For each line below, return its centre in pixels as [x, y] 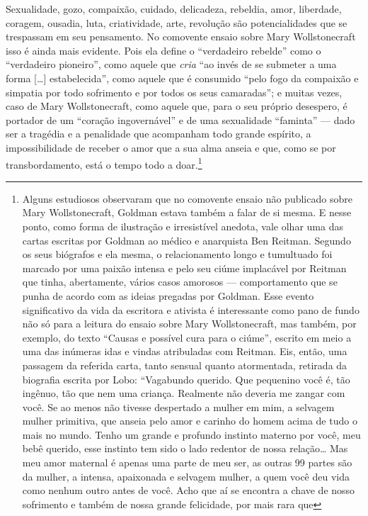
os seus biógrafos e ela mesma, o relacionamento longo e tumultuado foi [177, 254]
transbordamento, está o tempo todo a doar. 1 [104, 163]
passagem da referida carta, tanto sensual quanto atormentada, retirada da [185, 365]
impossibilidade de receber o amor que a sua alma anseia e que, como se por [171, 147]
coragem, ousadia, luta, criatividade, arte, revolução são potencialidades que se [177, 22]
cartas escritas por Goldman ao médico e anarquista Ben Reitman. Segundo [186, 240]
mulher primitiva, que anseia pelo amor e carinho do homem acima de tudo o [190, 421]
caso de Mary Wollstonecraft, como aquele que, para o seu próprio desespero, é [177, 106]
